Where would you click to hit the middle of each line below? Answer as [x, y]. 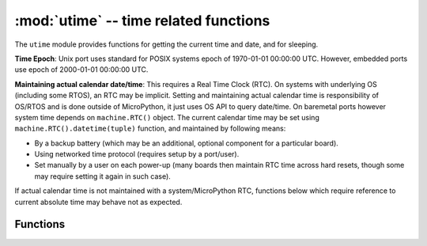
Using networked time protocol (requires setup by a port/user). [137, 154]
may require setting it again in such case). [103, 176]
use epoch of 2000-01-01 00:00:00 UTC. [81, 70]
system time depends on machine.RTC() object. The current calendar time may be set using [167, 117]
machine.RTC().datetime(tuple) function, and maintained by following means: [150, 129]
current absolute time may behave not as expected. [98, 202]
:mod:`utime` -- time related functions [142, 21]
